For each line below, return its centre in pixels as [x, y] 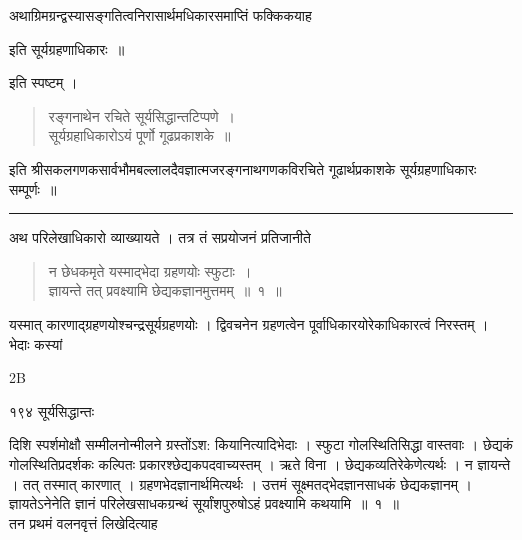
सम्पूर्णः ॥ [33, 188]
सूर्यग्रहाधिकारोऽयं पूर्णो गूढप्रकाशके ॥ [139, 135]
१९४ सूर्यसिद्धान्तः [52, 410]
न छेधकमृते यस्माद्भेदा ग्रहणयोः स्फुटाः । [150, 270]
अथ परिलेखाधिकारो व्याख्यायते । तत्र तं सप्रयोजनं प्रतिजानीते [160, 237]
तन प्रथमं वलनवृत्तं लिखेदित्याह [83, 522]
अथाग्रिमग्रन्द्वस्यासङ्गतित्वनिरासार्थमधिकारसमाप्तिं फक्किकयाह [160, 15]
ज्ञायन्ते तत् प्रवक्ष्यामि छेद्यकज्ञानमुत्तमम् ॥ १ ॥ [165, 290]
